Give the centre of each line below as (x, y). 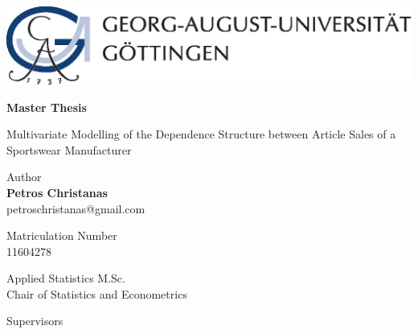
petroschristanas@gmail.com (76, 208)
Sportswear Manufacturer (69, 149)
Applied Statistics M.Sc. (66, 278)
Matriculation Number (62, 235)
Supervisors (35, 321)
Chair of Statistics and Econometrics (97, 293)
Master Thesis (47, 107)
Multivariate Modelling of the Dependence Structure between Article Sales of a (201, 134)
